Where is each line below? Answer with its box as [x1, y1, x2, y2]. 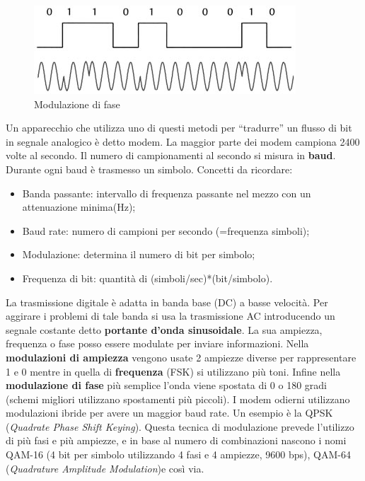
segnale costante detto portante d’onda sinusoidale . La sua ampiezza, [6, 322, 323, 337]
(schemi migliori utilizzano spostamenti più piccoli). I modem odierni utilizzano [6, 391, 350, 406]
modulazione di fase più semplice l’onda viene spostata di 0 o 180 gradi [6, 378, 327, 393]
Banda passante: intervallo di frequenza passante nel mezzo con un [22, 185, 311, 200]
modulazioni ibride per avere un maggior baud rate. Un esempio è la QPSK [6, 405, 333, 420]
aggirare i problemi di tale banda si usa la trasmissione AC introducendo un [6, 308, 335, 323]
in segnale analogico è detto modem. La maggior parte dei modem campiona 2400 [6, 134, 360, 149]
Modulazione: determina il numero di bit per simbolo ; [22, 247, 255, 262]
